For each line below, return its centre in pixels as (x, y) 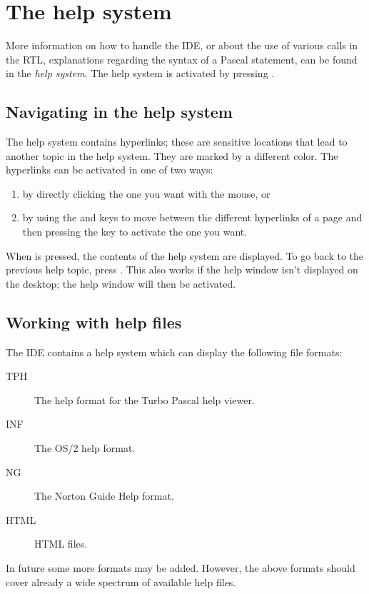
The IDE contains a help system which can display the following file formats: (174, 352)
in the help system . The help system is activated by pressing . (140, 73)
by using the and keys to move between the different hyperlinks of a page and (192, 217)
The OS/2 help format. (85, 448)
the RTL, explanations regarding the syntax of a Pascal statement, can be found (182, 59)
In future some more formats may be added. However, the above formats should (181, 568)
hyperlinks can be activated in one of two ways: (110, 170)
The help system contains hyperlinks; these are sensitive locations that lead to (177, 142)
